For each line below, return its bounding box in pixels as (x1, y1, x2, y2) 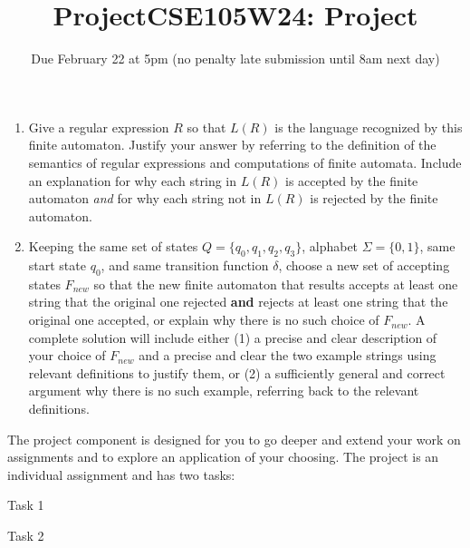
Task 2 (7, 526, 44, 544)
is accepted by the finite (285, 171, 418, 190)
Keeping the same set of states (28, 237, 198, 256)
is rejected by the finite (310, 189, 438, 208)
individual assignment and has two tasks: (7, 465, 235, 484)
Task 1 (7, 495, 44, 514)
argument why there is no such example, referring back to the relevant (28, 381, 419, 400)
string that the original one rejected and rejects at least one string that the (28, 292, 448, 311)
